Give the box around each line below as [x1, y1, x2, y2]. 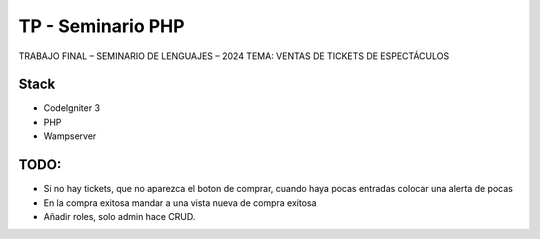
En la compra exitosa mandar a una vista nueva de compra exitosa [43, 196, 317, 209]
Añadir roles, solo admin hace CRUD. [43, 210, 196, 222]
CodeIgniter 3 [43, 102, 100, 114]
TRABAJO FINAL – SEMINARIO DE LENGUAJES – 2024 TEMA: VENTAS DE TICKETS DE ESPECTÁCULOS [18, 50, 450, 62]
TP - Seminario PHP [18, 15, 185, 37]
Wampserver [43, 130, 97, 142]
